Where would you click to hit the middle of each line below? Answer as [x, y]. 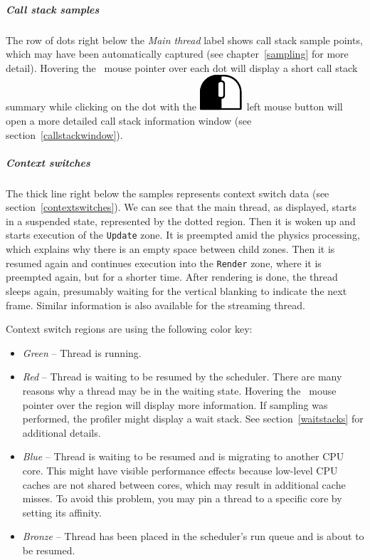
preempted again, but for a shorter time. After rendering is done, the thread [172, 277]
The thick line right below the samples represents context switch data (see [168, 193]
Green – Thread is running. [82, 352]
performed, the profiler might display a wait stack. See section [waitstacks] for [193, 419]
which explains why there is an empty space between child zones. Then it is [170, 249]
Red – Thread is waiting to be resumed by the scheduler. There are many [182, 377]
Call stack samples [53, 9]
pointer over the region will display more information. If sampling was [175, 404]
